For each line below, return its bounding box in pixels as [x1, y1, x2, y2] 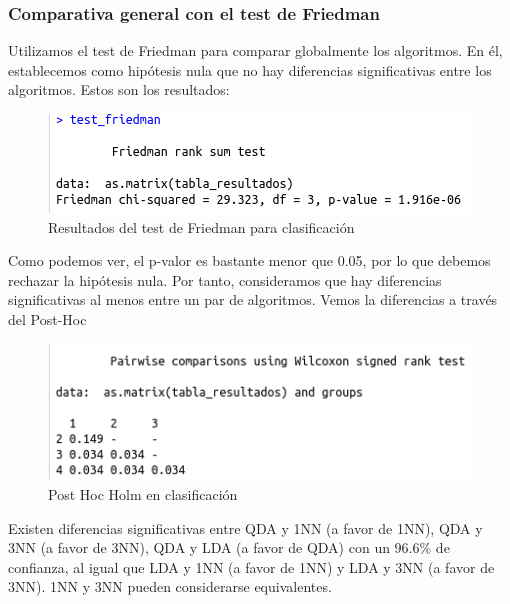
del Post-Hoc [8, 308, 87, 329]
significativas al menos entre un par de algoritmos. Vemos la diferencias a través [8, 289, 498, 310]
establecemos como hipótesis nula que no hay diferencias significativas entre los [8, 59, 492, 80]
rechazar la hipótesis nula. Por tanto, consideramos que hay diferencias [8, 269, 442, 290]
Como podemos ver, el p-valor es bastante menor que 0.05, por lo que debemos [8, 250, 491, 271]
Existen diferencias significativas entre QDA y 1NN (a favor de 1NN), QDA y [8, 517, 483, 538]
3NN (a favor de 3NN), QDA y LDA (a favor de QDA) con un [8, 537, 390, 558]
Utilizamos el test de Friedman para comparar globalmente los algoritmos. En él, [8, 40, 503, 61]
